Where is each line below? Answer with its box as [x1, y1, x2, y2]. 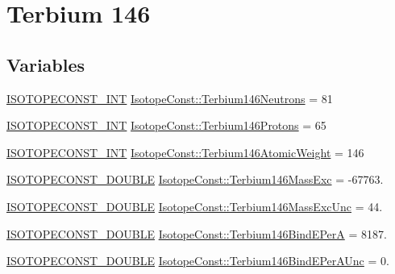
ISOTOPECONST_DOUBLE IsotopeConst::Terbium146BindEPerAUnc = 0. [6, 252, 389, 269]
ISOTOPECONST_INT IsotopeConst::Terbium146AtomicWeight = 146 [6, 143, 364, 160]
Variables [6, 52, 85, 77]
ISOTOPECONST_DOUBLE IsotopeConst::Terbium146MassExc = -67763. [6, 171, 384, 188]
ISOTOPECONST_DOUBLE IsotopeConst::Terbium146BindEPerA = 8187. [6, 225, 387, 242]
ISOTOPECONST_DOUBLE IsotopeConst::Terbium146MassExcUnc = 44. [6, 197, 383, 214]
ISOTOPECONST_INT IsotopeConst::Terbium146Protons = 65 [6, 117, 326, 134]
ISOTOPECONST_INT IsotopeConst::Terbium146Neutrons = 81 [6, 89, 333, 106]
